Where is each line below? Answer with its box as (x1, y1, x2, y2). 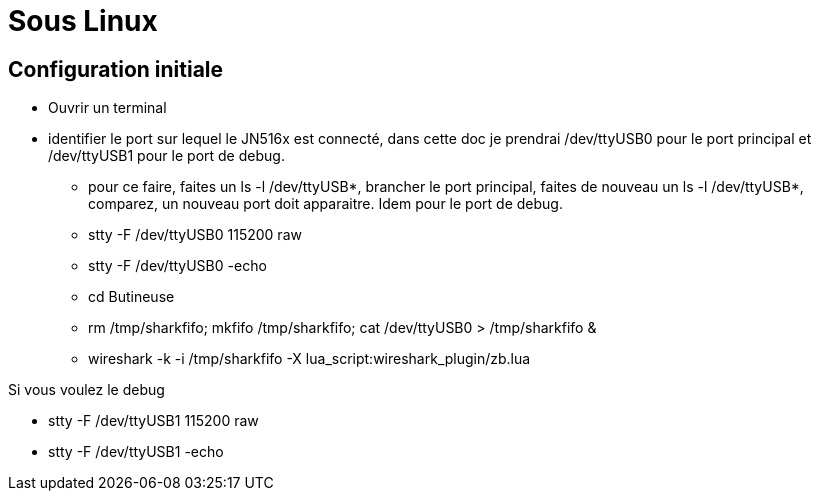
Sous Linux (8, 4, 158, 38)
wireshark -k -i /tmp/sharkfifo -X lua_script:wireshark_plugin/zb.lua (88, 350, 531, 368)
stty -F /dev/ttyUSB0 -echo (88, 257, 267, 275)
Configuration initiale (8, 56, 224, 82)
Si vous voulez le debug (8, 381, 165, 399)
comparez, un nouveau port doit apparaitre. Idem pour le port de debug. (88, 195, 563, 213)
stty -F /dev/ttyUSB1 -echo (48, 443, 224, 461)
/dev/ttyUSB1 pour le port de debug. (48, 147, 285, 165)
